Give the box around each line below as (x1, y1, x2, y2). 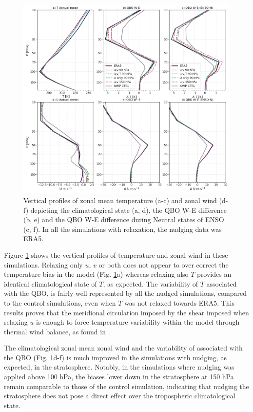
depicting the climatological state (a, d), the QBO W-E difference (30, 205, 227, 215)
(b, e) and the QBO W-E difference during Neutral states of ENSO (23, 214, 224, 225)
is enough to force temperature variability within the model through (36, 317, 240, 327)
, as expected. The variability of (103, 278, 198, 288)
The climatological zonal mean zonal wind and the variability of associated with (4, 343, 243, 353)
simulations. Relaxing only (4, 259, 83, 269)
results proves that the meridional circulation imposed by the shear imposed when (4, 307, 249, 317)
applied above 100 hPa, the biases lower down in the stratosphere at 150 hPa (4, 371, 234, 382)
